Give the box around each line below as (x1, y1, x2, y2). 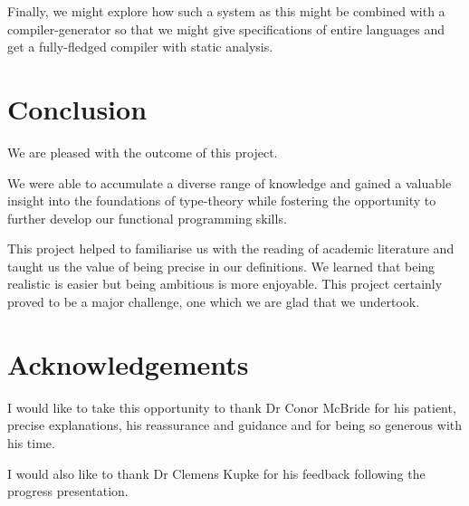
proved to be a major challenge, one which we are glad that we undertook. (7, 292, 420, 311)
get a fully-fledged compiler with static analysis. (7, 37, 273, 56)
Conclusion (7, 90, 148, 127)
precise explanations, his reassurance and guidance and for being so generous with (7, 415, 463, 434)
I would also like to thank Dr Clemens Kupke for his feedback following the (7, 463, 426, 482)
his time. (7, 433, 55, 452)
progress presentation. (7, 482, 129, 501)
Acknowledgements (7, 345, 249, 382)
